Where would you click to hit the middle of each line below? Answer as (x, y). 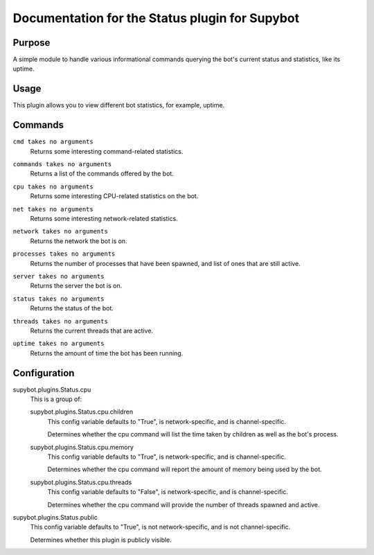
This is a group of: (56, 399)
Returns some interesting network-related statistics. (104, 219)
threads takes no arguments (61, 321)
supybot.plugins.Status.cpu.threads (81, 482)
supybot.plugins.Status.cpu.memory (82, 447)
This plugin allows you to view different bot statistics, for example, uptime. (119, 105)
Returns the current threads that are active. (92, 331)
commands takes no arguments (62, 164)
